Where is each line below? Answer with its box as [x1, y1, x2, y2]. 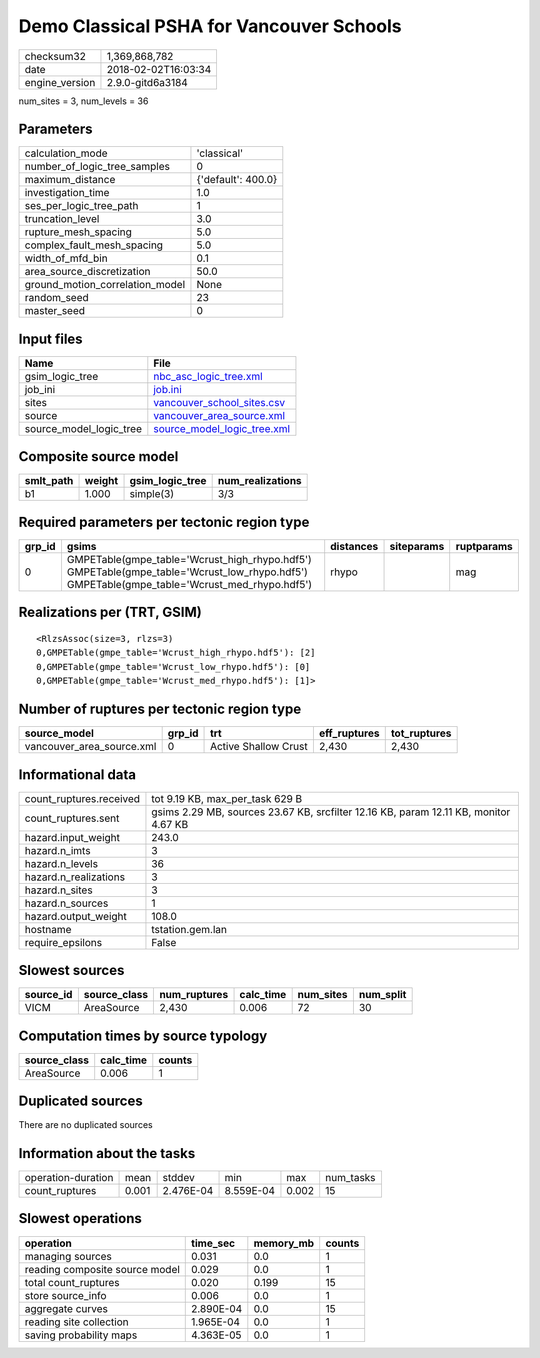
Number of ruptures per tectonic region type [18, 701, 302, 717]
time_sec [191, 1236, 235, 1250]
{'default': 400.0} [196, 173, 278, 187]
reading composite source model [24, 1262, 180, 1276]
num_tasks [325, 1171, 376, 1185]
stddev [162, 1171, 195, 1185]
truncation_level [24, 212, 100, 226]
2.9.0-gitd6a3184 [106, 75, 189, 89]
